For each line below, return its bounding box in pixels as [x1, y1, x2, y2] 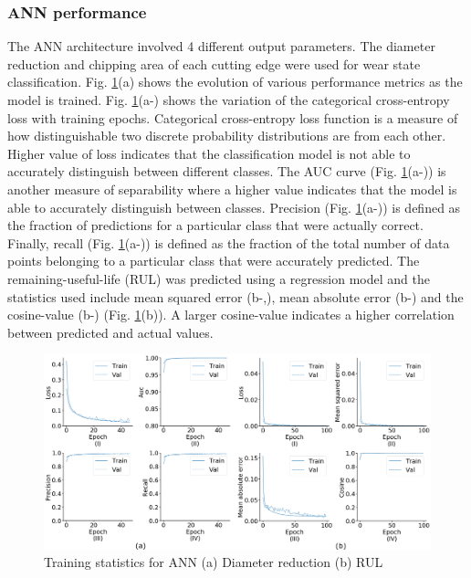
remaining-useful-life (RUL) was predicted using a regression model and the [7, 268, 430, 288]
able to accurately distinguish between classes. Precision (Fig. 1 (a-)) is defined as [7, 197, 461, 216]
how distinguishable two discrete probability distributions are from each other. [7, 126, 446, 145]
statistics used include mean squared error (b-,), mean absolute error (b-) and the [7, 287, 464, 306]
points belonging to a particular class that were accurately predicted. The [7, 251, 420, 270]
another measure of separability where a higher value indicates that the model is [7, 179, 457, 198]
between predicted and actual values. [7, 322, 214, 342]
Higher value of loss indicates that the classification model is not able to [7, 143, 411, 163]
